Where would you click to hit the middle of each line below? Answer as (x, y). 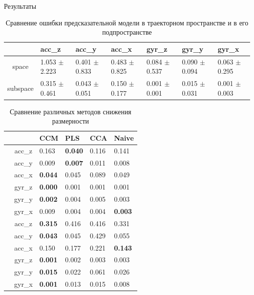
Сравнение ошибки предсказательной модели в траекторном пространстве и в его (127, 22)
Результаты (20, 6)
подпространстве (127, 32)
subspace (21, 88)
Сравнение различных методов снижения (70, 111)
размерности (71, 121)
